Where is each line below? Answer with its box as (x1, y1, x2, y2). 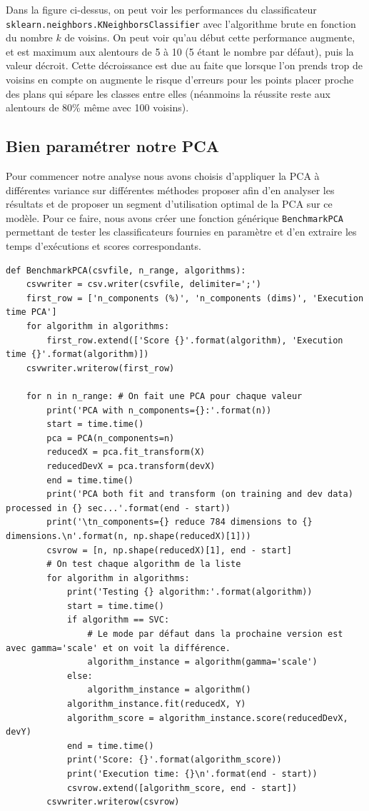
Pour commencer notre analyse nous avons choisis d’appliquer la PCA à (6, 168, 320, 183)
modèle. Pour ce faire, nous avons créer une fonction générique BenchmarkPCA (6, 210, 343, 225)
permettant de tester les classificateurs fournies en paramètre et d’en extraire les (6, 224, 357, 239)
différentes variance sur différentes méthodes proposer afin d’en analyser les (6, 182, 335, 197)
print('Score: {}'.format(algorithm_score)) (66, 755, 282, 765)
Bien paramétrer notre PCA (6, 135, 219, 157)
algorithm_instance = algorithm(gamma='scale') (87, 657, 318, 668)
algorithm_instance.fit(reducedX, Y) (66, 699, 246, 710)
